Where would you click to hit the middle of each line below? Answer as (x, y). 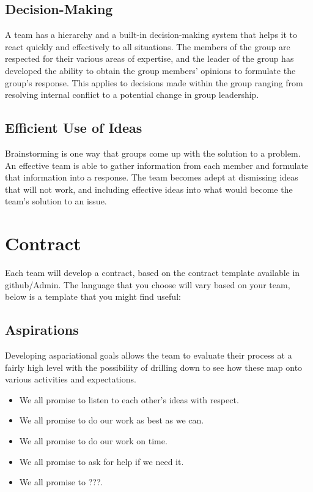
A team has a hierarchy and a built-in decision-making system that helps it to (151, 35)
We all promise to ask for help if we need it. (101, 461)
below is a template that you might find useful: (93, 296)
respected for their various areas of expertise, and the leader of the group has (149, 58)
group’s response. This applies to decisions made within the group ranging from (154, 82)
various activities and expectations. (71, 379)
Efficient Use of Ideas (74, 128)
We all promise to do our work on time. (93, 441)
